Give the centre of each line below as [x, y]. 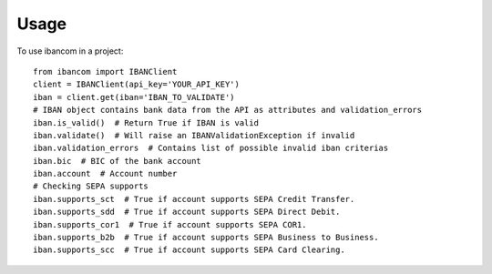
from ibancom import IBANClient [105, 71]
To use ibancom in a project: [70, 51]
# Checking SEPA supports [91, 186]
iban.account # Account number [105, 174]
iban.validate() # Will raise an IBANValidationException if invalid [194, 135]
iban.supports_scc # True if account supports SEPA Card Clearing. [189, 250]
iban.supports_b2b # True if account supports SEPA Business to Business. [206, 238]
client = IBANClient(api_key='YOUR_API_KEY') [137, 85]
